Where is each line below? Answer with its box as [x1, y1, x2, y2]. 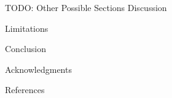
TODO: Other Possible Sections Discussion [5, 1, 167, 13]
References [5, 83, 45, 96]
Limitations [5, 21, 49, 34]
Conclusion [5, 42, 46, 55]
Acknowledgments [5, 62, 72, 75]
